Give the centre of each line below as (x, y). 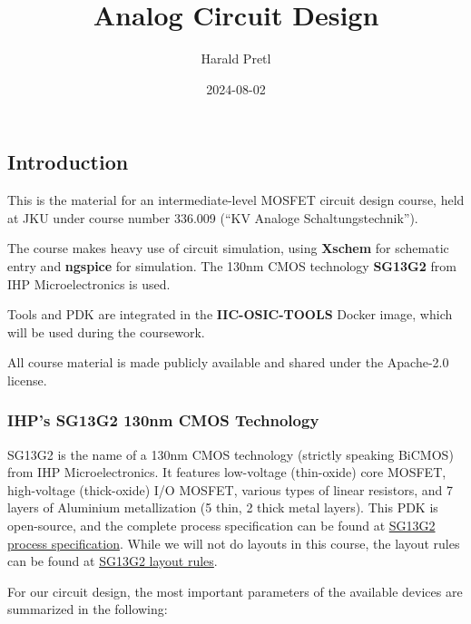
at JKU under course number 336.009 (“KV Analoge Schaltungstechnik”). (213, 217)
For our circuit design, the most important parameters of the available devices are (235, 591)
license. (27, 380)
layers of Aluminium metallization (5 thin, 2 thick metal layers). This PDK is (223, 507)
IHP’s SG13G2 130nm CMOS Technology (163, 420)
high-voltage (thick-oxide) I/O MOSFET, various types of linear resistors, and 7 (230, 489)
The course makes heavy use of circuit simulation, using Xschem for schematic (228, 248)
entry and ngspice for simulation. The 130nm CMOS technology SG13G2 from (232, 265)
